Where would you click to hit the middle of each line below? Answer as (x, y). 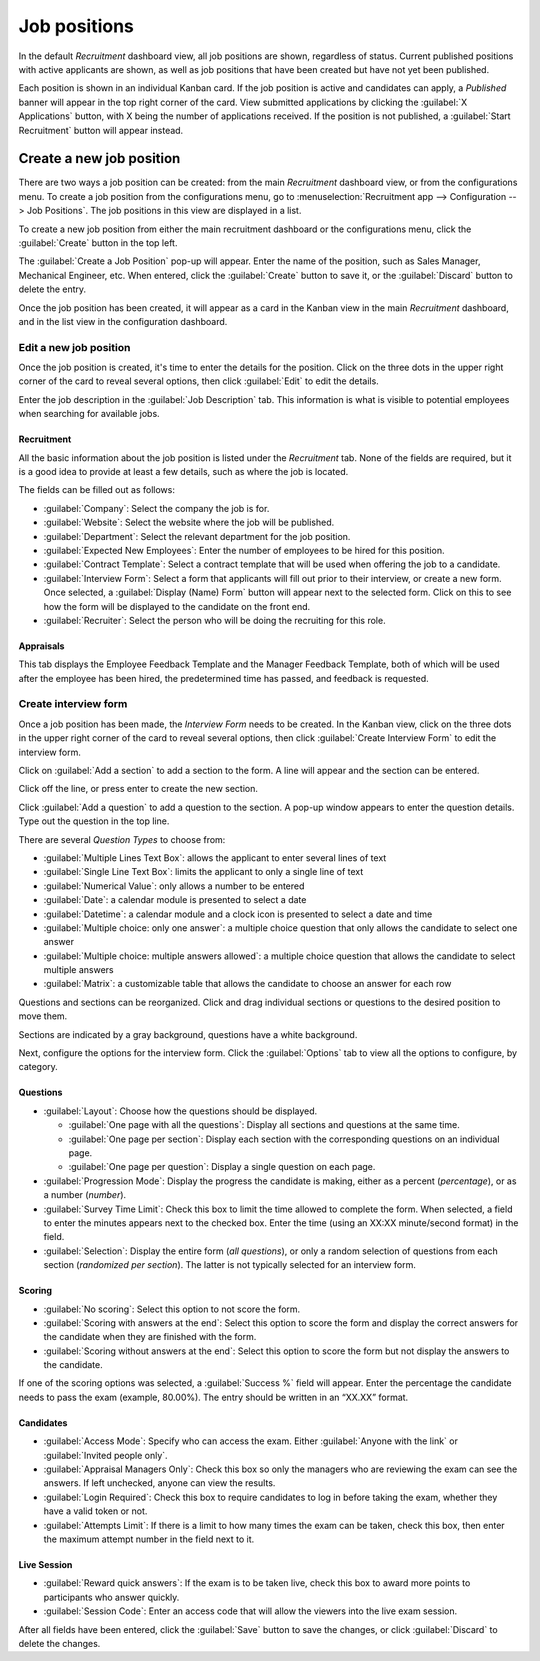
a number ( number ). (85, 1195)
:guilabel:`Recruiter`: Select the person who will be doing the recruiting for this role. (214, 620)
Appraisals (41, 646)
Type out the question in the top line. (94, 821)
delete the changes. (59, 1643)
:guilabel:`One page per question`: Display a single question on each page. (222, 1167)
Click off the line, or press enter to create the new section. (138, 789)
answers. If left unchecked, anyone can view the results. (159, 1483)
